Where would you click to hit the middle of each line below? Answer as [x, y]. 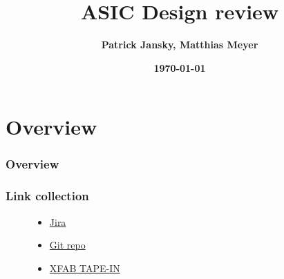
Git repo [67, 245]
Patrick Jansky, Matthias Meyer [180, 45]
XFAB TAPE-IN [85, 268]
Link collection [47, 196]
